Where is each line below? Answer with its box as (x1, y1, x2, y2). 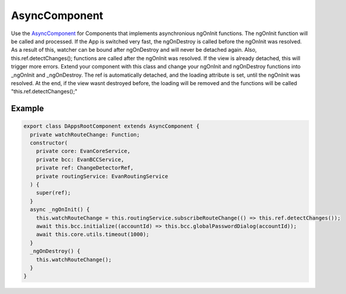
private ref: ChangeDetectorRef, (36, 164, 134, 171)
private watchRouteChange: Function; (30, 131, 140, 138)
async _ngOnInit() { (30, 206, 90, 213)
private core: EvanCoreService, (36, 148, 131, 155)
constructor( (30, 140, 68, 146)
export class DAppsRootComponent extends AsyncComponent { (23, 123, 200, 130)
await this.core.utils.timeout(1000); (36, 231, 149, 238)
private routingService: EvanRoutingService (36, 173, 169, 180)
